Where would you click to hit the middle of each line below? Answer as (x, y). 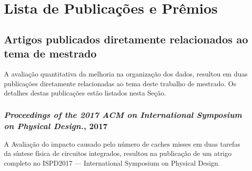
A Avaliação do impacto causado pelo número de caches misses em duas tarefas (122, 143)
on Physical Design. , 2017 (56, 125)
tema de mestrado (50, 53)
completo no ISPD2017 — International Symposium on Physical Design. (112, 163)
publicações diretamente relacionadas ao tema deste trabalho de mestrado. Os (120, 83)
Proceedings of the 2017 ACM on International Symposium (123, 114)
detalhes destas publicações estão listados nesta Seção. (85, 93)
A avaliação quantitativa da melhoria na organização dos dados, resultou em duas (126, 73)
